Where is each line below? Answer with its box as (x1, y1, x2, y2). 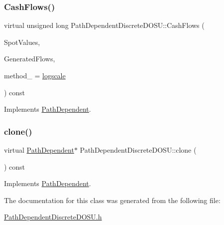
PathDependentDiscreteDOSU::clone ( (80, 145, 197, 155)
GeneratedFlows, (4, 53, 55, 64)
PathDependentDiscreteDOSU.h (4, 212, 102, 222)
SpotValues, (4, 36, 40, 47)
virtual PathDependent (4, 145, 74, 155)
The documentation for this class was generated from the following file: (4, 195, 221, 205)
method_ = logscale (4, 70, 66, 80)
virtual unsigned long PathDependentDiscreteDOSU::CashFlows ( (4, 20, 205, 30)
